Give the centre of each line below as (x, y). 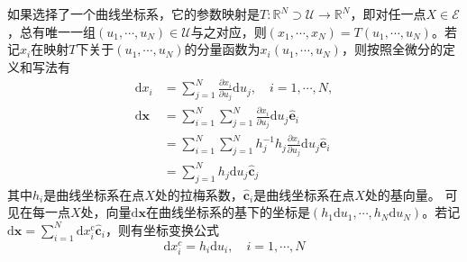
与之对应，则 (229, 31)
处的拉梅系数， (199, 194)
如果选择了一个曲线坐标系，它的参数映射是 (133, 14)
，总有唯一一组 (51, 31)
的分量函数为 (222, 49)
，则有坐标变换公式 (162, 229)
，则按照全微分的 (392, 49)
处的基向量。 (403, 194)
